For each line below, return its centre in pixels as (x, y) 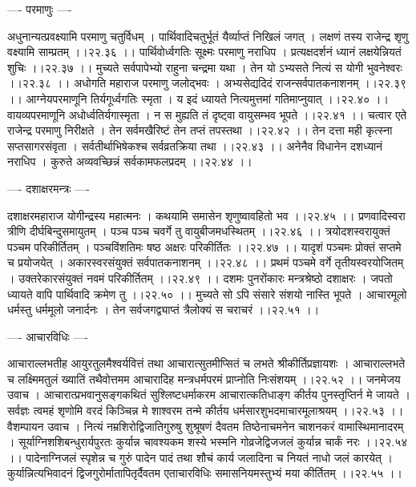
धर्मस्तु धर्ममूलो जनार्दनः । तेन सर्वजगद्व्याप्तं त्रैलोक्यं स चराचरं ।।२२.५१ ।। (164, 310)
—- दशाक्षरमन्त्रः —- (48, 188)
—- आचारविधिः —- (48, 336)
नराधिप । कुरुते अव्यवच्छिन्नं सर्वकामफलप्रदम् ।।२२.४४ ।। (130, 161)
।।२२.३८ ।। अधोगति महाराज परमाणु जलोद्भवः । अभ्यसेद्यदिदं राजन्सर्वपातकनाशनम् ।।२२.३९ (207, 83)
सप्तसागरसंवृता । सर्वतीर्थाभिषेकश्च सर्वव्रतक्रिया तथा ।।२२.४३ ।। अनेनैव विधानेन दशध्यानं (195, 145)
